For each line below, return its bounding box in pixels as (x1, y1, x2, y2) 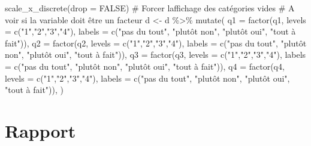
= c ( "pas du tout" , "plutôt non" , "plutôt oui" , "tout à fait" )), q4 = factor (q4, (5, 60, 285, 72)
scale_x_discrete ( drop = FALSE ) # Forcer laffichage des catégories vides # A (5, 2, 295, 14)
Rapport (5, 118, 76, 142)
